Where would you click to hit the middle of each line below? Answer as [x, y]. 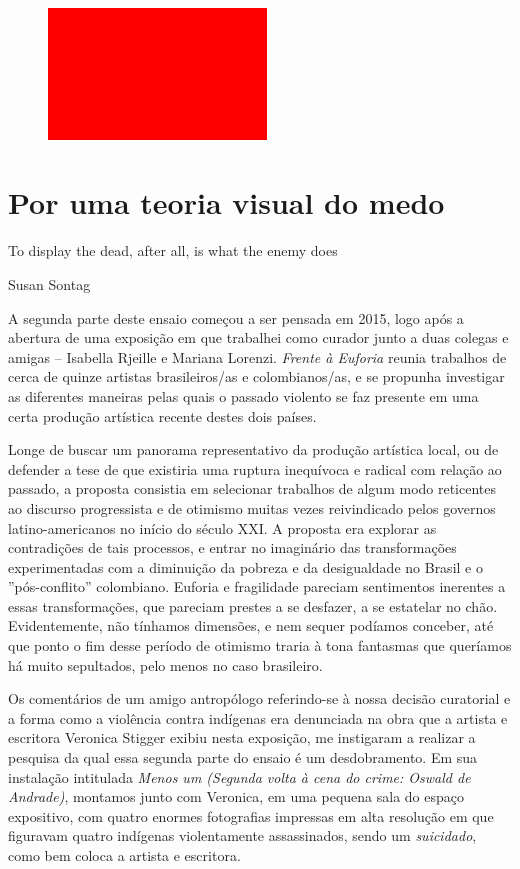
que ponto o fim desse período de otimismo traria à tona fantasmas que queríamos [260, 645]
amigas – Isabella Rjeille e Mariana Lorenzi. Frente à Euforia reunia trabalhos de [257, 356]
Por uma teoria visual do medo [226, 202]
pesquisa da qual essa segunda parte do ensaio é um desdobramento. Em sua [243, 757]
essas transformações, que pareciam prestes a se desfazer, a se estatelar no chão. [253, 605]
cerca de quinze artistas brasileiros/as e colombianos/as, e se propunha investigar [256, 376]
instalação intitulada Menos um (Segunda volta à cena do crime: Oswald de [239, 776]
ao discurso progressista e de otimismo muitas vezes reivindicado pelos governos [252, 507]
